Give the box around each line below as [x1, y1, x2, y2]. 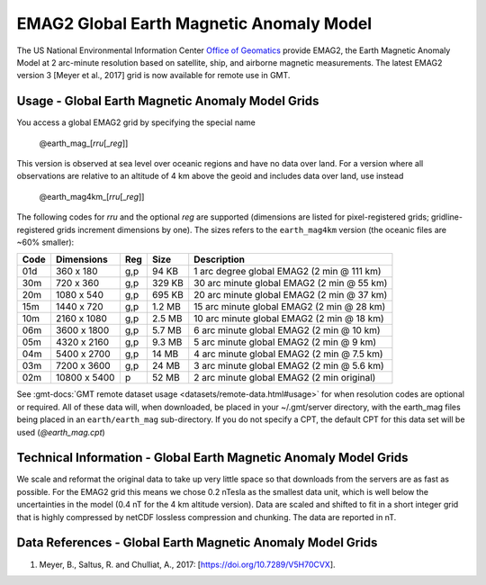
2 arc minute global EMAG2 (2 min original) [193, 372, 376, 384]
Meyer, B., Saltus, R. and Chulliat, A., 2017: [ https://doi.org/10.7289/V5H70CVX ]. [39, 559, 337, 570]
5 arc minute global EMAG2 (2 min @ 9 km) [193, 336, 377, 348]
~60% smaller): [16, 237, 75, 247]
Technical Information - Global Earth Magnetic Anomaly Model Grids [16, 450, 409, 465]
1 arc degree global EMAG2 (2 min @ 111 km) [193, 265, 382, 278]
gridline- [430, 211, 463, 222]
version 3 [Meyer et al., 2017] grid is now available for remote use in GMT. [16, 70, 291, 81]
